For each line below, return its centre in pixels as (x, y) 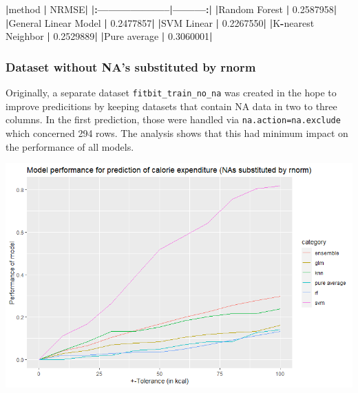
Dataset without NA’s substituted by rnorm (131, 66)
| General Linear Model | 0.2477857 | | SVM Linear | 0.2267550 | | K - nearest (160, 22)
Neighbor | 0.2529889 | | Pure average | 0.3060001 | (109, 36)
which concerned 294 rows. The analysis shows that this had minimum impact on (177, 132)
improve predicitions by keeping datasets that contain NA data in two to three (171, 106)
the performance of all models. (70, 146)
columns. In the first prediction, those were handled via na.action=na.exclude (173, 119)
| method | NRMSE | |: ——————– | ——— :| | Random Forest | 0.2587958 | (171, 9)
